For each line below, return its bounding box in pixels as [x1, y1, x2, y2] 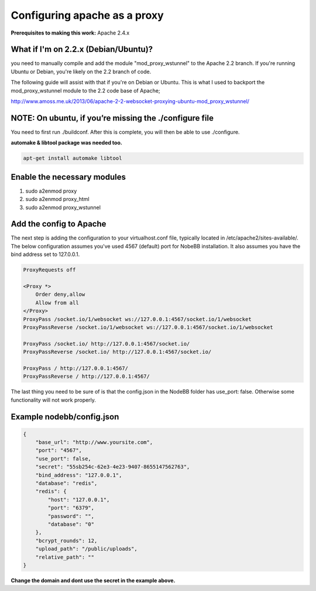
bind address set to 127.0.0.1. [11, 251, 80, 258]
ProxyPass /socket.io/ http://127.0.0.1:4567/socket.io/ [23, 340, 190, 347]
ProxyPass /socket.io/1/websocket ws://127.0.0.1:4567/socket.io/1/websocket [23, 316, 252, 322]
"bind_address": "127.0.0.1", [35, 472, 122, 479]
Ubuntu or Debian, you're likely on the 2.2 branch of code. [11, 68, 152, 75]
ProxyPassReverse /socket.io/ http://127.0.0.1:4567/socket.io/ [23, 349, 212, 356]
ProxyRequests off [23, 267, 76, 274]
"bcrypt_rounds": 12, [35, 537, 98, 544]
